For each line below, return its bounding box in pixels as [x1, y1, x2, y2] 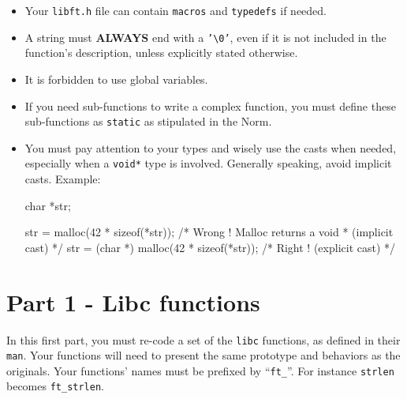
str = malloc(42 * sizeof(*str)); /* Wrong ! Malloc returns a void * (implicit [24, 224, 394, 240]
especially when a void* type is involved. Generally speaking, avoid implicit [24, 155, 392, 171]
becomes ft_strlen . [6, 378, 105, 394]
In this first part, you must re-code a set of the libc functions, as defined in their [6, 331, 401, 348]
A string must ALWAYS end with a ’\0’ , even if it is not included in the [24, 28, 386, 45]
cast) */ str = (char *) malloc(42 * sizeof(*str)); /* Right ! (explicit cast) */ [24, 239, 396, 255]
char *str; [24, 197, 71, 213]
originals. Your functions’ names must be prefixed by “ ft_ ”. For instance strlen [6, 362, 394, 378]
